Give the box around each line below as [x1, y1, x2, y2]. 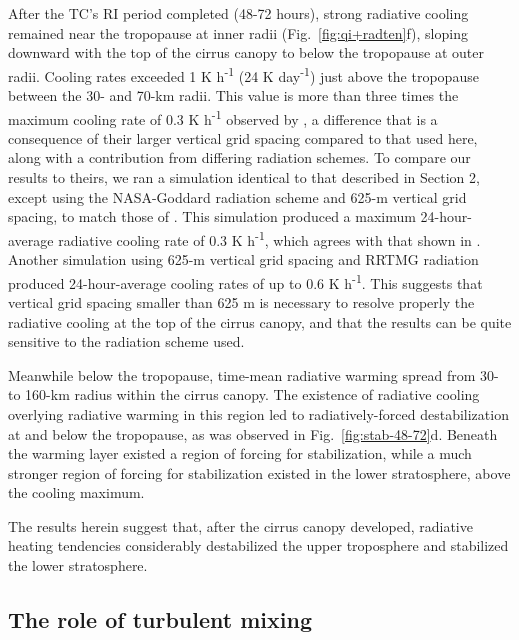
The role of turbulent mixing [8, 604, 312, 635]
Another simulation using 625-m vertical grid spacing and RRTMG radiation [8, 249, 479, 270]
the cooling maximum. [8, 482, 145, 503]
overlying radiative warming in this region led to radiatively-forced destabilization [8, 403, 509, 424]
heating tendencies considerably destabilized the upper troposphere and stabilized [8, 535, 509, 556]
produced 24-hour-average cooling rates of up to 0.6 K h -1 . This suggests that [8, 269, 483, 293]
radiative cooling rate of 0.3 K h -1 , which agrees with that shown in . [58, 226, 481, 250]
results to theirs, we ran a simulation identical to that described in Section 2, [8, 167, 480, 188]
